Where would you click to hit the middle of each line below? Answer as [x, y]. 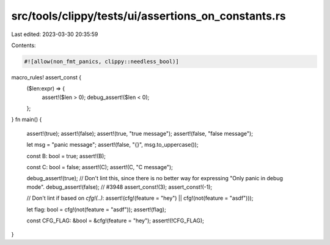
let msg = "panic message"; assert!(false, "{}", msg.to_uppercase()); [112, 145]
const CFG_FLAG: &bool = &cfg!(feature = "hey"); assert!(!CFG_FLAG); [115, 221]
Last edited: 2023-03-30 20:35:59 [55, 34]
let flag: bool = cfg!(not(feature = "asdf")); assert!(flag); [96, 209]
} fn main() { [27, 120]
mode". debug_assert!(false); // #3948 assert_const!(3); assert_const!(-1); [119, 187]
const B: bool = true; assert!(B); [66, 156]
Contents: [24, 45]
